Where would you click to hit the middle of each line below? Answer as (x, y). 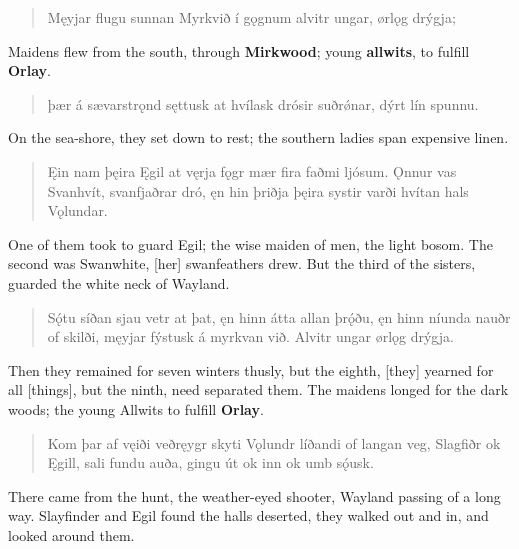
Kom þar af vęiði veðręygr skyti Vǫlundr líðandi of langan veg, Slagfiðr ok (274, 442)
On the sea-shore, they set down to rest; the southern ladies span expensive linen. (258, 137)
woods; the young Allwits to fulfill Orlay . (136, 408)
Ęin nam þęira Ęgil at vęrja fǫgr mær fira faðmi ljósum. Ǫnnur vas (252, 170)
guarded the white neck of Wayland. (119, 282)
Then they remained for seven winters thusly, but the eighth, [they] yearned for (251, 369)
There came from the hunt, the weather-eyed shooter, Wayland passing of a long (254, 495)
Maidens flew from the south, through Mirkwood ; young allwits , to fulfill (239, 50)
